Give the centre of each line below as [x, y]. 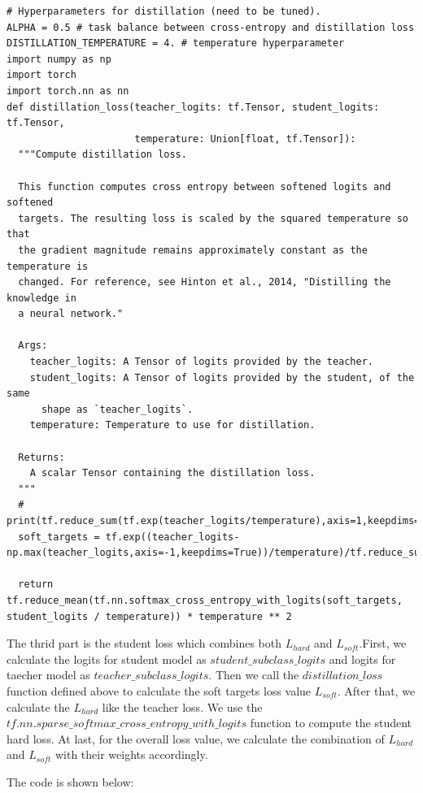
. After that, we [376, 690]
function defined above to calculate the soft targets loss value [159, 690]
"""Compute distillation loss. [102, 155]
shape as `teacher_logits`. [117, 409]
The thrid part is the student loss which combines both [144, 643]
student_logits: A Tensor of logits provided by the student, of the [222, 377]
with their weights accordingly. [131, 754]
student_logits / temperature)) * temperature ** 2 [149, 616]
